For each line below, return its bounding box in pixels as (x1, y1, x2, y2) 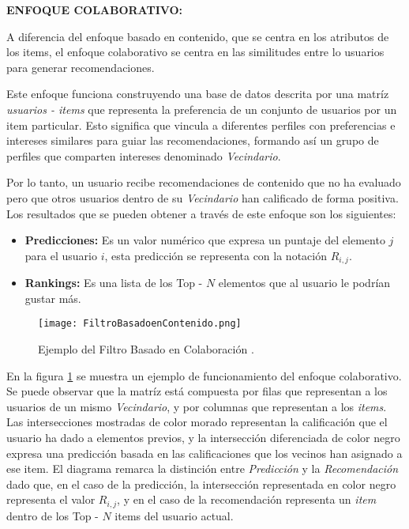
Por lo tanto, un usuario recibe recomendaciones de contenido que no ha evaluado (6, 174, 401, 191)
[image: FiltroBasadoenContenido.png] (38, 318, 242, 330)
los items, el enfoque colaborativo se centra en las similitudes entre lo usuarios (6, 43, 385, 60)
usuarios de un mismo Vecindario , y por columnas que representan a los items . (6, 398, 387, 414)
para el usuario (24, 247, 97, 263)
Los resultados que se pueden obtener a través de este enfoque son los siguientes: (6, 205, 396, 221)
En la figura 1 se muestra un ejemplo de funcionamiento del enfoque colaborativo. (6, 367, 402, 384)
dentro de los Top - (6, 507, 99, 523)
